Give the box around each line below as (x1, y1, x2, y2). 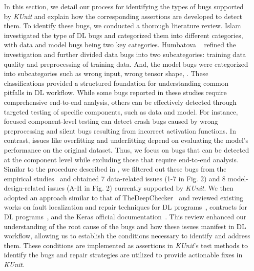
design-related (4, 183, 45, 193)
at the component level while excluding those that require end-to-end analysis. (4, 154, 238, 164)
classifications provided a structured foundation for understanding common (4, 77, 229, 88)
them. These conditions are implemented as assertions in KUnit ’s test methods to (4, 240, 248, 250)
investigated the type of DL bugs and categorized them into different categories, (4, 30, 243, 40)
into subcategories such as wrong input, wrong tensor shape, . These (4, 68, 209, 78)
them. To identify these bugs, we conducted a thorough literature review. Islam (4, 20, 241, 31)
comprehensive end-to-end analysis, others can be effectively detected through (4, 97, 237, 107)
